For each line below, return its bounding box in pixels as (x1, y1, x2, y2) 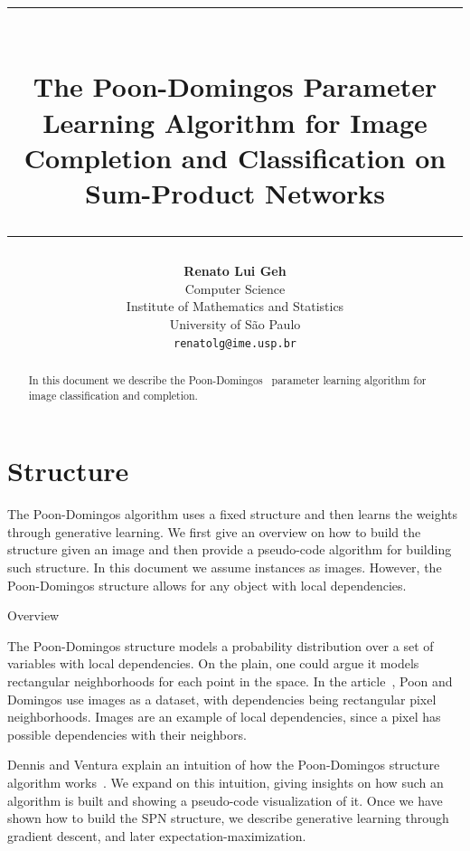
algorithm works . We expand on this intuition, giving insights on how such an (7, 772, 444, 791)
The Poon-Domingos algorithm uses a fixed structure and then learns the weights (7, 505, 457, 524)
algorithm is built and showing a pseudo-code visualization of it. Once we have (7, 790, 443, 809)
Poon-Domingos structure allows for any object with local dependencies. (7, 575, 407, 594)
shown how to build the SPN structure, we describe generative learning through (7, 808, 449, 827)
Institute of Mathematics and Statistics (126, 297, 344, 316)
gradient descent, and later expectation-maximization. (7, 826, 306, 845)
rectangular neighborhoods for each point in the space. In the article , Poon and (7, 671, 453, 690)
